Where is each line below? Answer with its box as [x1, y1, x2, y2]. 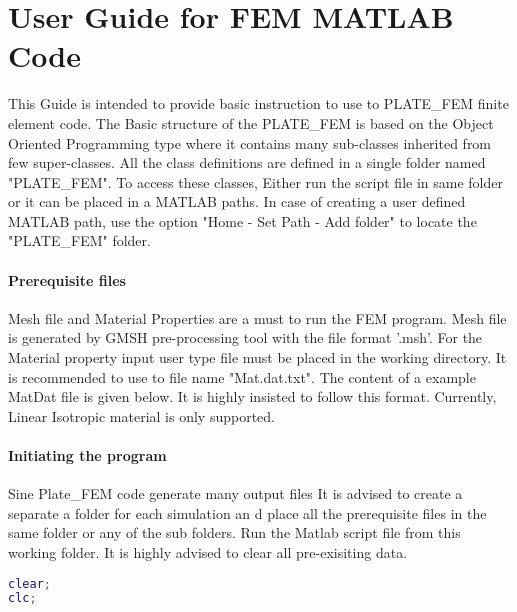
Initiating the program [8, 445, 167, 466]
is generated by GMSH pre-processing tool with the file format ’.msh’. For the [8, 327, 483, 348]
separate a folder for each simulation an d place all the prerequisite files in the [8, 502, 487, 523]
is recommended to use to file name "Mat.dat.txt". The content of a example [8, 366, 476, 387]
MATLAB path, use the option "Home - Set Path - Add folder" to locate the [8, 210, 477, 231]
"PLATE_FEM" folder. [8, 230, 151, 251]
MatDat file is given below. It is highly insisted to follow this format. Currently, [8, 386, 497, 407]
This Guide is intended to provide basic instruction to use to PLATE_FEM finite [8, 93, 509, 114]
